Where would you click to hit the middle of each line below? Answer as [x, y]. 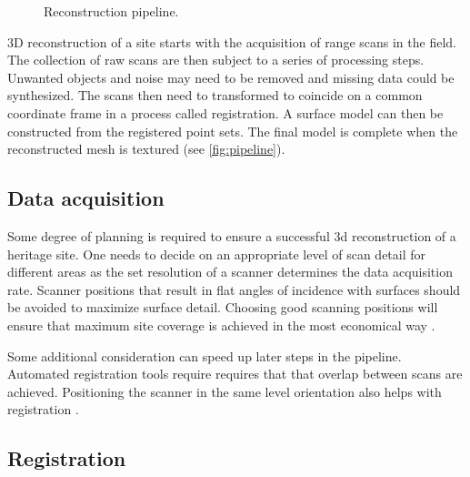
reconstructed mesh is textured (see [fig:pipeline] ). [146, 149]
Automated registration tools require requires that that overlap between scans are [235, 374]
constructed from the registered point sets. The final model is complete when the [233, 131]
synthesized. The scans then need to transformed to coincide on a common [215, 95]
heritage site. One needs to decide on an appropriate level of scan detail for [217, 254]
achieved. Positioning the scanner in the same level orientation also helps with [225, 391]
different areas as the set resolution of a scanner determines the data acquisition [230, 272]
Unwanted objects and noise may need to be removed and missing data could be [231, 77]
